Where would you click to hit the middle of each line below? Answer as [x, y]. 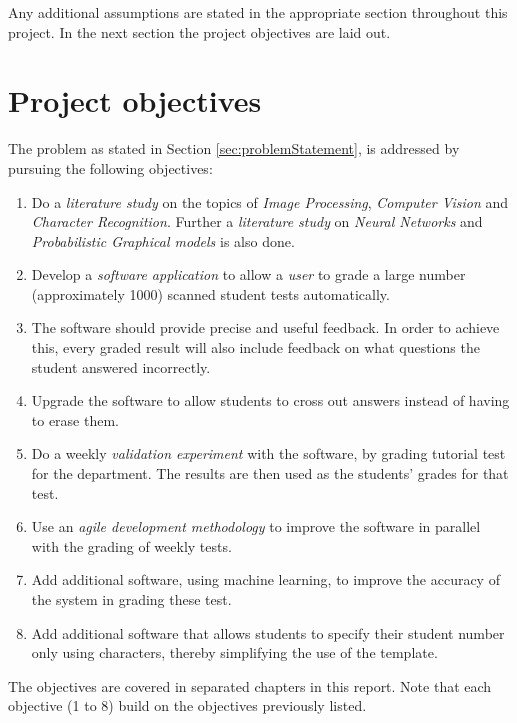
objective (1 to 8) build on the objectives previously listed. [187, 705]
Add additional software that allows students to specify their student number [268, 632]
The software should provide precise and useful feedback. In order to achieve [265, 327]
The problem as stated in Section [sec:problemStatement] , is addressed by [234, 148]
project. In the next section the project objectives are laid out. [199, 31]
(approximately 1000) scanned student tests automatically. [210, 293]
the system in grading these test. [131, 599]
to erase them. [75, 419]
